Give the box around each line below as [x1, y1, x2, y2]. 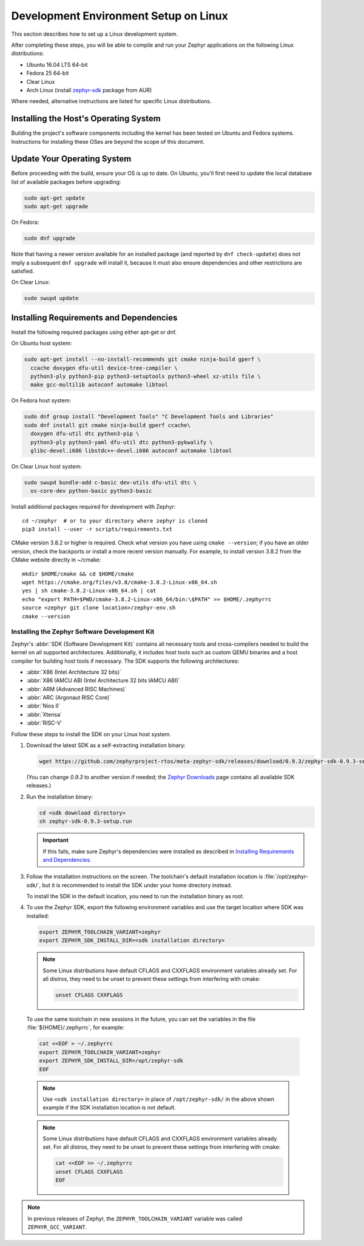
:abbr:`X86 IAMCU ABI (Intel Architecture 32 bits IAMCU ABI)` [26, 677, 180, 684]
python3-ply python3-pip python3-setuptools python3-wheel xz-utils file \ [30, 373, 261, 380]
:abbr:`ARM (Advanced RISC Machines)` [26, 685, 127, 692]
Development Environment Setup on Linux [11, 9, 229, 22]
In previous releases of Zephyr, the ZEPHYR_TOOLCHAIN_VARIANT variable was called [27, 1214, 243, 1222]
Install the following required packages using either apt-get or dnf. [11, 328, 177, 336]
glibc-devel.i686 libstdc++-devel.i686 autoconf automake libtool [30, 447, 232, 454]
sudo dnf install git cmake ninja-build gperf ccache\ [24, 422, 190, 428]
